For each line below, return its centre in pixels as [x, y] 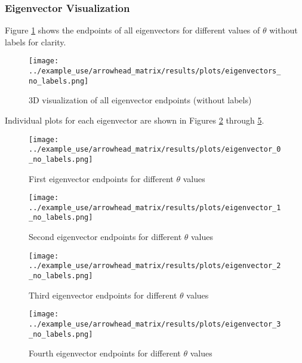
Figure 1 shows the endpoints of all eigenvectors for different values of [132, 30]
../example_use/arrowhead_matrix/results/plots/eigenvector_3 [155, 324]
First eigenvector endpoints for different [101, 178]
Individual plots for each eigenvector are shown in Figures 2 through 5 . [135, 120]
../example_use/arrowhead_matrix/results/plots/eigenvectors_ [155, 71]
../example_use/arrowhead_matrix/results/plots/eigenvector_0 [155, 150]
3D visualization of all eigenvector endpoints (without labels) [140, 100]
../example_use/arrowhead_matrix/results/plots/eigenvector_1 [155, 207]
